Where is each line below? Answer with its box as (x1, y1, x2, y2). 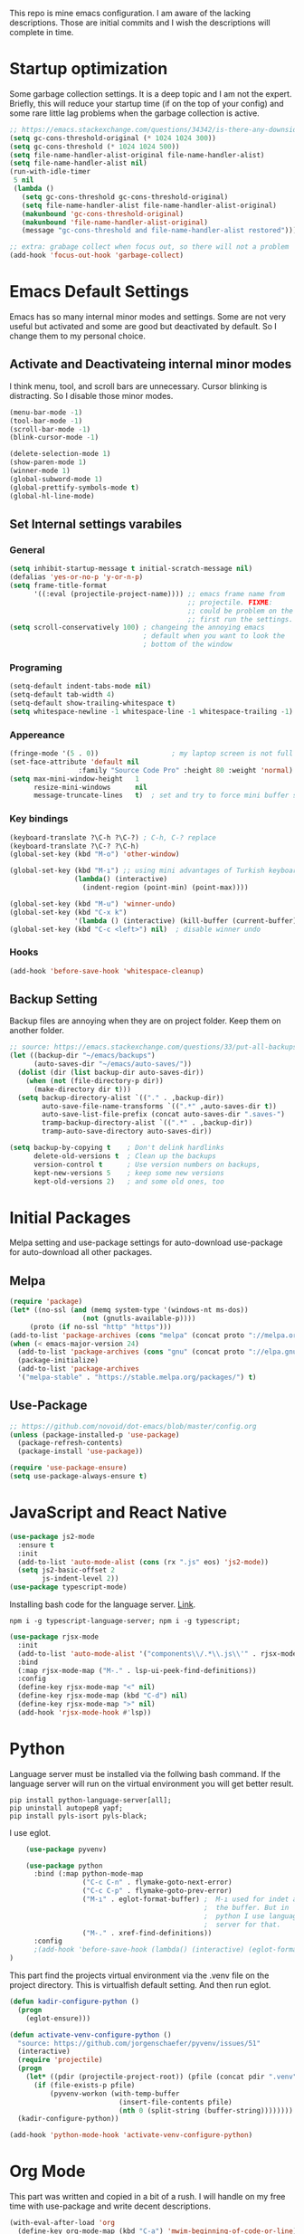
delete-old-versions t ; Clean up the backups (33, 1151, 217, 1161)
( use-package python (25, 1861, 103, 1870)
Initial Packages (9, 1207, 131, 1228)
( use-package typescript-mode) (9, 1583, 128, 1592)
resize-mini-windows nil (33, 783, 147, 792)
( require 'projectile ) (17, 2056, 103, 2065)
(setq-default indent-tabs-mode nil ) (9, 682, 152, 691)
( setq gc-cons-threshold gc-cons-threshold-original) (21, 192, 229, 202)
